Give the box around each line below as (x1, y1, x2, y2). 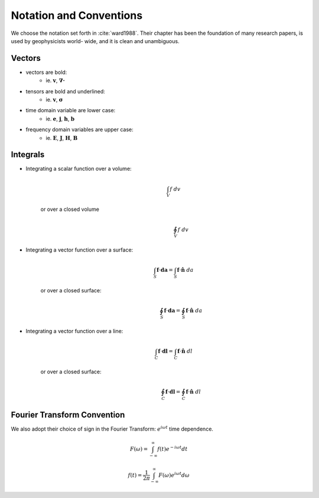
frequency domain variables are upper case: (25, 126, 134, 133)
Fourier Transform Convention (11, 409, 125, 419)
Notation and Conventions (11, 9, 143, 22)
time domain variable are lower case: (25, 107, 116, 114)
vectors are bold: (25, 69, 67, 76)
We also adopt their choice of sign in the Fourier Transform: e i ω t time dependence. (11, 424, 214, 432)
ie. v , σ (45, 96, 63, 103)
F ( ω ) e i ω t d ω (158, 470, 190, 479)
